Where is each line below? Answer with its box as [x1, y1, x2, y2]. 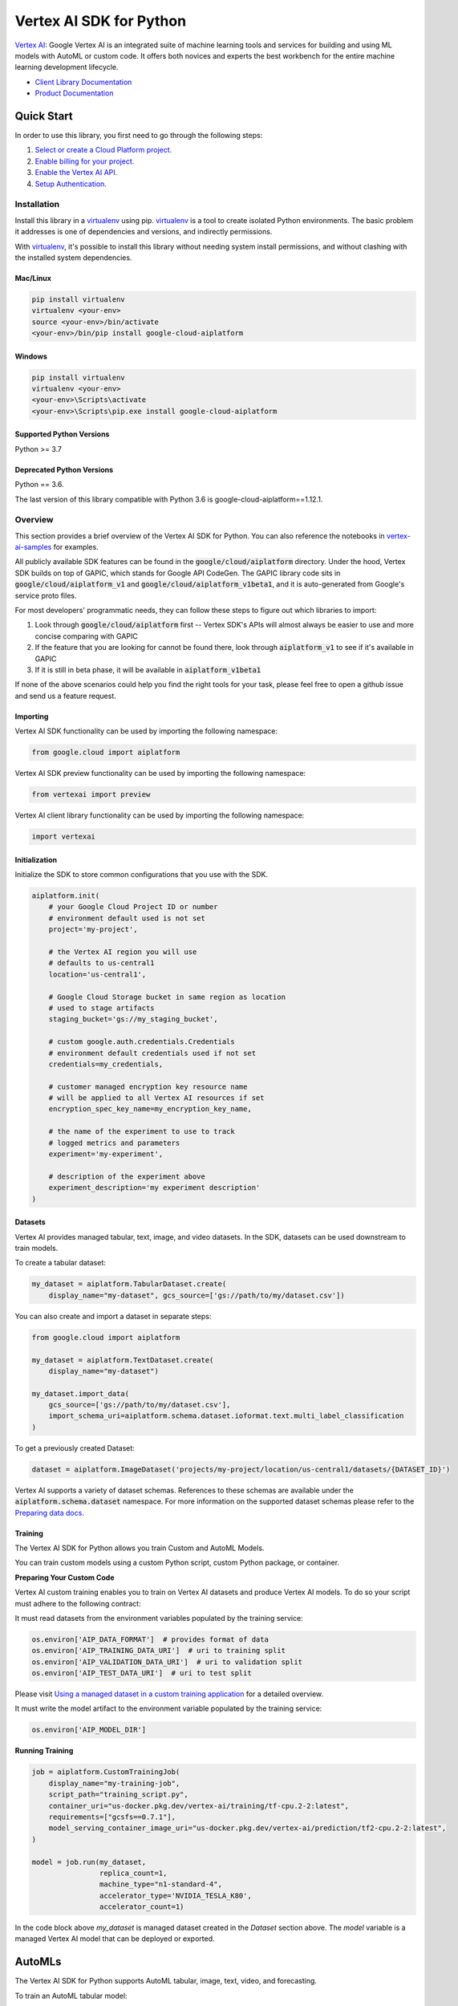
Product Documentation [34, 88, 114, 98]
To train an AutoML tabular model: [14, 1991, 128, 2000]
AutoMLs [14, 1955, 62, 1969]
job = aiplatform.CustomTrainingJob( [31, 1768, 180, 1777]
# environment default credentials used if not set [48, 1048, 257, 1058]
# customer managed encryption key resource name [48, 1082, 248, 1091]
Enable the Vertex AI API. [34, 168, 118, 177]
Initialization [14, 855, 58, 864]
